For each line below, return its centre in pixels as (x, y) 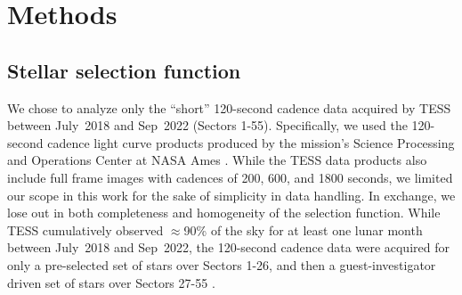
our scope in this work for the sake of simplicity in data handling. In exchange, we (231, 195)
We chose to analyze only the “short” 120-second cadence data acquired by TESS (229, 107)
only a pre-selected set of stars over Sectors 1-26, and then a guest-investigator (222, 264)
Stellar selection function (124, 70)
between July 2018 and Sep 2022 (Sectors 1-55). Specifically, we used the (207, 125)
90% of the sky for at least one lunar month (303, 229)
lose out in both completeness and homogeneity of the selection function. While (224, 213)
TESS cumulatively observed (85, 229)
